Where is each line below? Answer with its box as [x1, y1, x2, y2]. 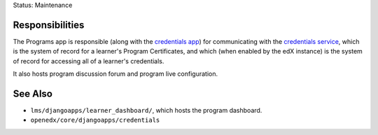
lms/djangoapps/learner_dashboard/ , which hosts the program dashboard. [30, 106, 262, 114]
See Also [13, 88, 52, 100]
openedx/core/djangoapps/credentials [30, 116, 160, 125]
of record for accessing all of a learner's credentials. [13, 56, 164, 65]
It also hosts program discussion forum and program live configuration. [13, 70, 218, 78]
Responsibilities [13, 19, 85, 31]
